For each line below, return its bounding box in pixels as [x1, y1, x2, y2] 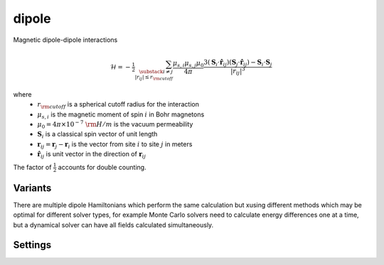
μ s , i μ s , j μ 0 [172, 59, 204, 69]
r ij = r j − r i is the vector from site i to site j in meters [37, 139, 193, 150]
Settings [13, 239, 52, 252]
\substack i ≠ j [139, 68, 174, 75]
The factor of [13, 163, 52, 171]
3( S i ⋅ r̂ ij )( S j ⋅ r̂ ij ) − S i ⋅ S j [203, 58, 272, 67]
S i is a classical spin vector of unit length [37, 130, 158, 140]
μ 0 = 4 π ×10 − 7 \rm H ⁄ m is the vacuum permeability [37, 119, 193, 130]
